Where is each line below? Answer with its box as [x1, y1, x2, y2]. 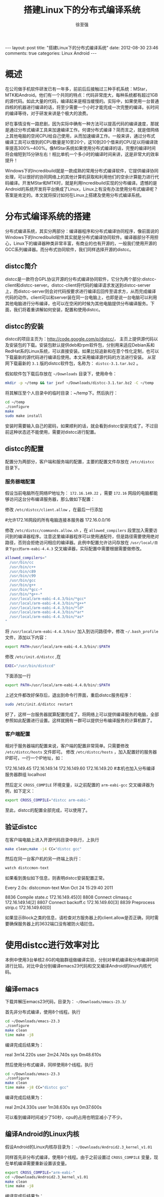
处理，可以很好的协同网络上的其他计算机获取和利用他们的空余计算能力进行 [5, 174, 155, 180]
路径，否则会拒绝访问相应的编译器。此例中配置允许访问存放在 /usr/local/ [5, 539, 155, 545]
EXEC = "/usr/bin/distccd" [5, 663, 56, 668]
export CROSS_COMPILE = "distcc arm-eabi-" [5, 798, 91, 802]
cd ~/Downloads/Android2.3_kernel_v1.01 [5, 1175, 89, 1179]
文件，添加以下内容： [5, 634, 48, 640]
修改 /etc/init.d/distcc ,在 [5, 653, 61, 659]
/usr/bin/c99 [9, 573, 36, 579]
